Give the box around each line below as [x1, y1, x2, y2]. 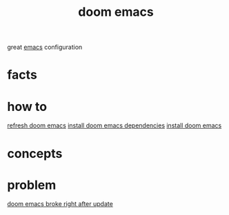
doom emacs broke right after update [7, 200, 114, 208]
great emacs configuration [7, 43, 83, 52]
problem [7, 177, 57, 193]
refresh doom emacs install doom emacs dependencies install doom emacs [7, 121, 222, 130]
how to [7, 99, 47, 114]
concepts [7, 145, 63, 161]
